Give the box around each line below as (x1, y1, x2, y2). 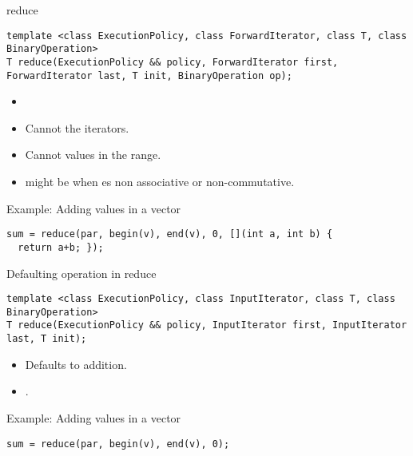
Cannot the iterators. (25, 119, 129, 136)
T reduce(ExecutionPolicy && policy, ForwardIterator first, (6, 56, 339, 68)
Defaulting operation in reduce (6, 264, 157, 281)
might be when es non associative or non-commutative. (25, 173, 295, 189)
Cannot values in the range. (25, 146, 161, 163)
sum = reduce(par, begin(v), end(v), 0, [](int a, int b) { (6, 228, 333, 240)
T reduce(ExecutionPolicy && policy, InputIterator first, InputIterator (6, 319, 407, 331)
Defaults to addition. (25, 355, 127, 372)
